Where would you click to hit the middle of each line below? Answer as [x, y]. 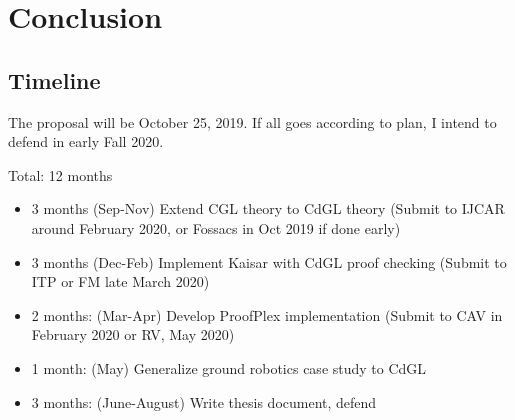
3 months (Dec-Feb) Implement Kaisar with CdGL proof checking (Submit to [269, 261]
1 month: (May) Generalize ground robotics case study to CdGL [229, 367]
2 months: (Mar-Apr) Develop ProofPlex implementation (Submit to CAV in [267, 314]
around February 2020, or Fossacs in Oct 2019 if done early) [216, 227]
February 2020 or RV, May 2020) [133, 334]
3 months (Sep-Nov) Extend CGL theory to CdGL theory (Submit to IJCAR [268, 208]
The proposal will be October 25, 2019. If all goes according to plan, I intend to [252, 121]
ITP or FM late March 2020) [120, 281]
